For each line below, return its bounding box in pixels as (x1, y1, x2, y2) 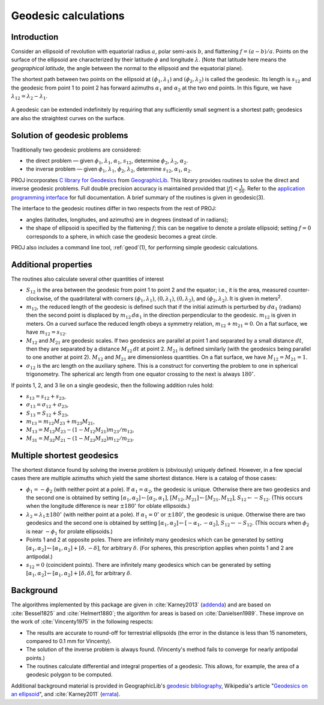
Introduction (11, 32, 59, 42)
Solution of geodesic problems (11, 130, 128, 141)
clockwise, (26, 295, 53, 302)
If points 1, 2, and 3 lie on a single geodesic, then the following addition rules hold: (11, 382, 214, 389)
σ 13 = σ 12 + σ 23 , (26, 401, 69, 410)
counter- (288, 286, 310, 294)
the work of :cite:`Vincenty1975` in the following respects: (11, 618, 154, 625)
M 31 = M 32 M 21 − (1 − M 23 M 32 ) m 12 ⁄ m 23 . (26, 435, 134, 443)
